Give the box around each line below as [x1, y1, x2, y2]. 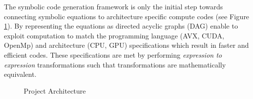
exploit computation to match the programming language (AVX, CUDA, [4, 30, 224, 40]
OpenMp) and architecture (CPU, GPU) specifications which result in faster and [4, 40, 249, 50]
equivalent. [4, 69, 37, 79]
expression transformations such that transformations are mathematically [4, 59, 226, 69]
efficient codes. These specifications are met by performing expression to [4, 49, 222, 60]
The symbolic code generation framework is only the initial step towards [4, 1, 223, 11]
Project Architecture [24, 85, 86, 96]
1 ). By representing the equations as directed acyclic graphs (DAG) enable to [4, 21, 238, 31]
